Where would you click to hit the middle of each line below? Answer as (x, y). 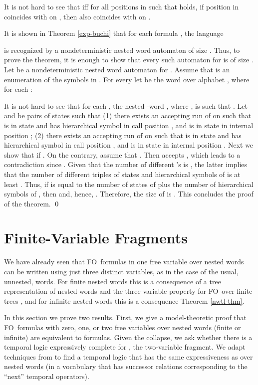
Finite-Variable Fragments (96, 238)
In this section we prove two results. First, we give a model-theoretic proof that (126, 317)
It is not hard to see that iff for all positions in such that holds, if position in (122, 6)
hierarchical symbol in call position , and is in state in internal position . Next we (129, 145)
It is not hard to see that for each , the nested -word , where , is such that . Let (126, 105)
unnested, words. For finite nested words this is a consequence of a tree (113, 281)
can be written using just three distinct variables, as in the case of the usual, (121, 271)
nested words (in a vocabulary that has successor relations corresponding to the (126, 366)
